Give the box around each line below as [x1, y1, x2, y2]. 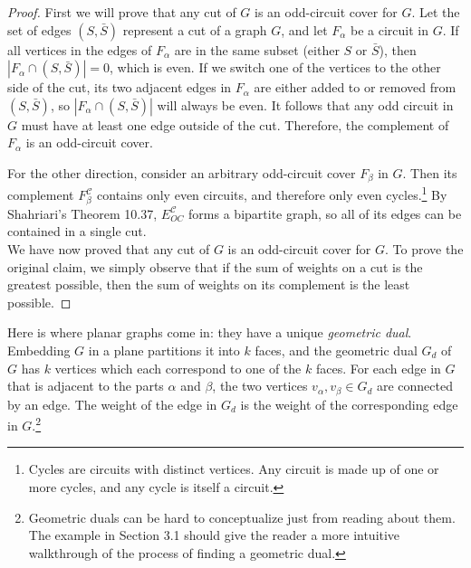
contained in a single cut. [7, 222, 147, 241]
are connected [376, 376, 454, 395]
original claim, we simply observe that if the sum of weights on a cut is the [7, 257, 423, 276]
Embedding [7, 340, 71, 359]
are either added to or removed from [254, 78, 457, 97]
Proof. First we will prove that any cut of [7, 3, 236, 21]
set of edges [7, 20, 72, 39]
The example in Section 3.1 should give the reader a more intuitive [28, 525, 400, 544]
